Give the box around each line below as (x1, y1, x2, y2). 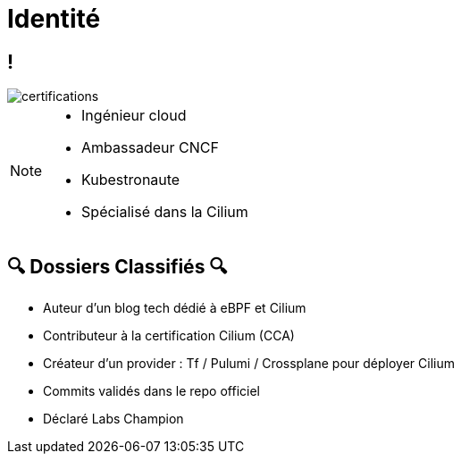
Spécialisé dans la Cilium (81, 203, 248, 222)
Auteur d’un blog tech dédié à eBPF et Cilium (43, 300, 306, 316)
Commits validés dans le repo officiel (43, 383, 260, 399)
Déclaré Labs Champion (43, 411, 184, 427)
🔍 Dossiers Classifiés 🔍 (7, 255, 228, 278)
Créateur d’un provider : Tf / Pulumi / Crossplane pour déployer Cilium (43, 356, 455, 372)
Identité (7, 4, 101, 34)
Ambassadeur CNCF (81, 138, 219, 157)
